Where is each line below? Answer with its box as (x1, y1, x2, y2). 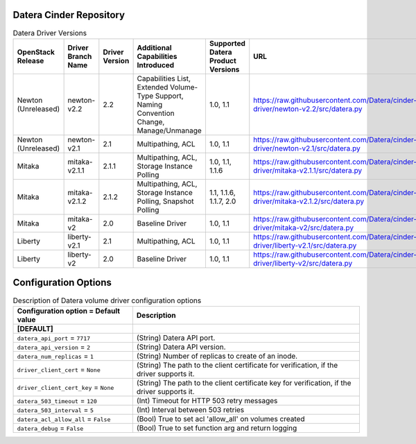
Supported (209, 38, 246, 48)
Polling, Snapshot (137, 196, 194, 206)
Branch (67, 51, 92, 61)
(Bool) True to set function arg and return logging (136, 423, 297, 433)
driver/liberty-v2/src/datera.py (253, 258, 353, 268)
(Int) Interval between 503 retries (136, 404, 245, 414)
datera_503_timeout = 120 (17, 395, 97, 405)
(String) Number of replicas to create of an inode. (136, 351, 298, 361)
